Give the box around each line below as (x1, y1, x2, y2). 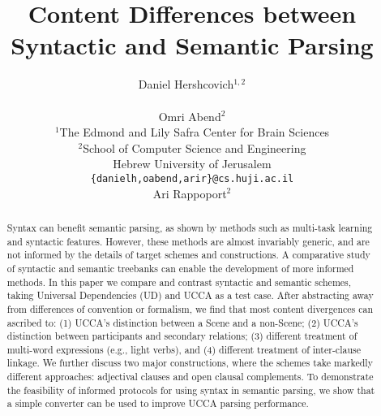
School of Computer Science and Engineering (83, 139, 306, 156)
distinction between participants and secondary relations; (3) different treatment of (6, 329, 357, 343)
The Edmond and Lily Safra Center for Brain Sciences (59, 123, 330, 141)
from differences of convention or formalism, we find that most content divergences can (6, 301, 374, 315)
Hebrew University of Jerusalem (113, 155, 272, 172)
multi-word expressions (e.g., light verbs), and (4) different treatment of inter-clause (6, 342, 361, 356)
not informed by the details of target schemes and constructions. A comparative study (6, 248, 370, 262)
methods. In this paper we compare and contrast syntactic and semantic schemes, (6, 275, 352, 288)
